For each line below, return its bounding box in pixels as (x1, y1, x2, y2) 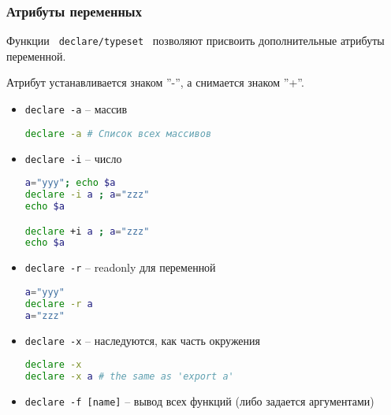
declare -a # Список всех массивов (24, 128, 212, 139)
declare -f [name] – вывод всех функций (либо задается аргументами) (24, 392, 374, 409)
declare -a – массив (24, 101, 128, 117)
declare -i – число (24, 150, 122, 166)
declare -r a (24, 298, 93, 309)
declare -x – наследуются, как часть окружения (24, 332, 261, 348)
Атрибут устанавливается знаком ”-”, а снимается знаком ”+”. (6, 74, 304, 91)
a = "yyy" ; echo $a (24, 177, 116, 189)
